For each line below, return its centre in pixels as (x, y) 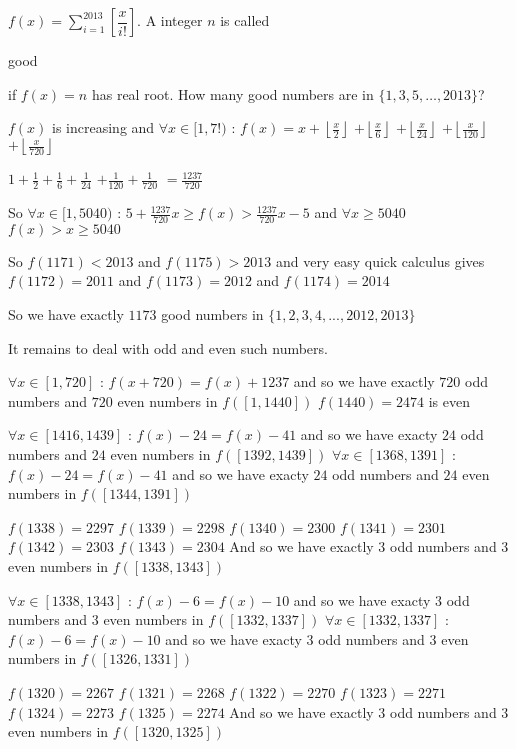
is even (449, 400)
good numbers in (212, 314)
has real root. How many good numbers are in (232, 93)
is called (245, 20)
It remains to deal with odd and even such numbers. (168, 347)
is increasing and (103, 127)
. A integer (170, 20)
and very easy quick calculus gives (380, 260)
